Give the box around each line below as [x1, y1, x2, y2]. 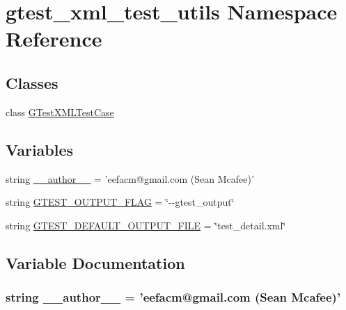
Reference [6, 24, 102, 53]
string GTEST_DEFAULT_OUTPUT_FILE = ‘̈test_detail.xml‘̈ [6, 218, 286, 232]
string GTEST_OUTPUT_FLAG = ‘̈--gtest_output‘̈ [6, 195, 235, 209]
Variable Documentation [6, 252, 185, 273]
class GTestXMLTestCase [6, 104, 114, 119]
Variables [6, 138, 74, 160]
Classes [6, 72, 58, 93]
